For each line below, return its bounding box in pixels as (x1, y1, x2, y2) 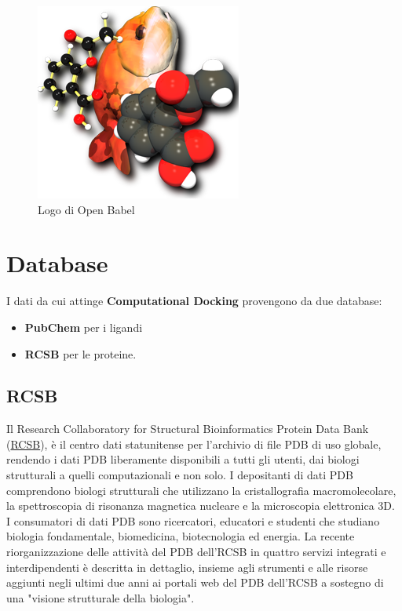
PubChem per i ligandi (24, 318, 143, 335)
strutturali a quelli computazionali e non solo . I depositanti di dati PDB (6, 467, 353, 483)
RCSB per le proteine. (24, 345, 137, 362)
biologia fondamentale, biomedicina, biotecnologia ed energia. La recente (6, 528, 355, 544)
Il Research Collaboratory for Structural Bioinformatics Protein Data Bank (6, 420, 369, 437)
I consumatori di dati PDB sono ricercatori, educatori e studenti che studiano (6, 512, 380, 529)
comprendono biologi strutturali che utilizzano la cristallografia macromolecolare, (6, 482, 397, 498)
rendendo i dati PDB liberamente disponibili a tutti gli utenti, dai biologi (6, 451, 360, 467)
